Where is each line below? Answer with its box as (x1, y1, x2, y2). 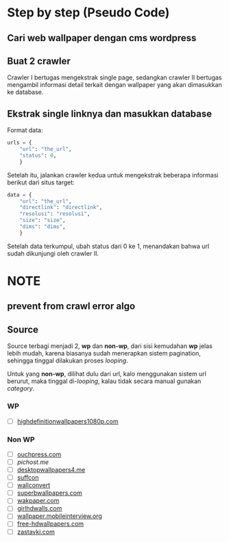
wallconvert (16, 481, 51, 489)
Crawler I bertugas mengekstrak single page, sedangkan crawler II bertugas (7, 73, 222, 82)
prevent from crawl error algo (7, 300, 136, 312)
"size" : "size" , (19, 217, 67, 224)
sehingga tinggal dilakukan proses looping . (7, 356, 128, 365)
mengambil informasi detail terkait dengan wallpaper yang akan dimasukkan (7, 81, 222, 89)
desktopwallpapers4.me (16, 466, 86, 473)
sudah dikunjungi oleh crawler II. (7, 249, 99, 258)
